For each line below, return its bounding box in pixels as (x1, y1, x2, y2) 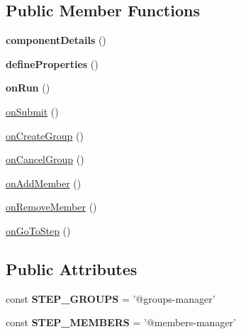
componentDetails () (6, 33, 106, 48)
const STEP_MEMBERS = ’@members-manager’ (6, 315, 236, 330)
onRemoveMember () (6, 199, 97, 214)
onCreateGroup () (6, 128, 84, 143)
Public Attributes (6, 257, 138, 279)
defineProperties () (6, 56, 99, 71)
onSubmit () (6, 104, 59, 118)
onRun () (6, 80, 50, 95)
